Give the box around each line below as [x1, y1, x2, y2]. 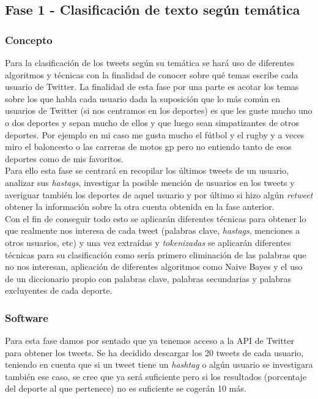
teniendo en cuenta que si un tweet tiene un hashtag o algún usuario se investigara [5, 358, 313, 371]
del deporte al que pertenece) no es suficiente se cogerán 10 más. [5, 382, 246, 395]
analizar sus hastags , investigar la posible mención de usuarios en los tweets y [5, 176, 295, 188]
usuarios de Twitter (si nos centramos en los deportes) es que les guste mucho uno [5, 104, 312, 117]
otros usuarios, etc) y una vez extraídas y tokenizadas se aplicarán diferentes [5, 236, 291, 248]
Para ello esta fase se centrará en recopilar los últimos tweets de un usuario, [5, 164, 289, 177]
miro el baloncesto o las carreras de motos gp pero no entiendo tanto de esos [5, 140, 292, 153]
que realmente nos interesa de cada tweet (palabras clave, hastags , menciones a [5, 224, 300, 237]
